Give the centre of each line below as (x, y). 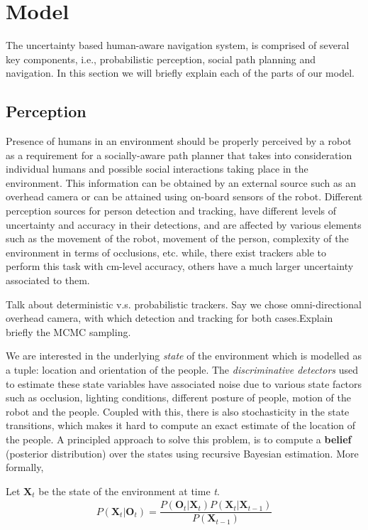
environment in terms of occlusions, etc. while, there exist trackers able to (166, 252)
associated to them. (48, 280)
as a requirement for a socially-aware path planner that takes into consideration (179, 155)
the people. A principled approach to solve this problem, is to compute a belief (179, 439)
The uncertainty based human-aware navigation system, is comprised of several (178, 45)
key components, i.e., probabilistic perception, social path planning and (161, 59)
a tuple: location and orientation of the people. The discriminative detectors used (182, 370)
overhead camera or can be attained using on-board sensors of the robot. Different (184, 196)
